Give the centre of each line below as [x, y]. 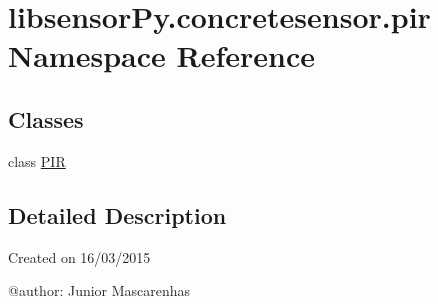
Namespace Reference [161, 55]
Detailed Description [117, 214]
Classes [46, 118]
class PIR [37, 160]
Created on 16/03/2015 [79, 256]
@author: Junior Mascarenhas [99, 290]
